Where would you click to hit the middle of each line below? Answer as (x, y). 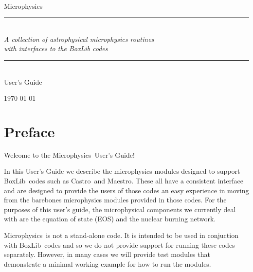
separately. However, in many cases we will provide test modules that (107, 254)
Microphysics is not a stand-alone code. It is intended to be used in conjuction (121, 235)
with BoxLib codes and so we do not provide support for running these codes (119, 245)
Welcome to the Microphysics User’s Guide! (69, 154)
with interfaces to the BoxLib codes (56, 48)
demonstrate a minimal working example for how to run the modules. (108, 263)
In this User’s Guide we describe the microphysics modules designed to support (122, 171)
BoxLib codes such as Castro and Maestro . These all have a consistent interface (124, 181)
